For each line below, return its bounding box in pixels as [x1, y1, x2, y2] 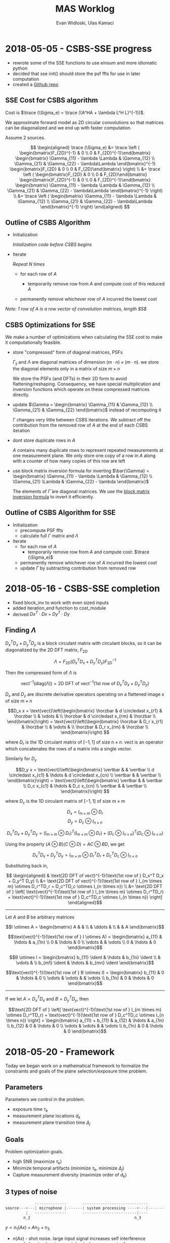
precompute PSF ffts [20, 527, 63, 533]
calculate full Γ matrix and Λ [20, 532, 78, 539]
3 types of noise [5, 1188, 57, 1196]
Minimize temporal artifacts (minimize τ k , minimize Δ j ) [12, 1165, 124, 1172]
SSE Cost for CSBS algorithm [5, 96, 98, 104]
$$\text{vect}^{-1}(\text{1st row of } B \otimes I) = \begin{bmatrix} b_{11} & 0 [6, 969, 164, 975]
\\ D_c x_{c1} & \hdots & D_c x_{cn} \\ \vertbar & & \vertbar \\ [23, 783, 147, 789]
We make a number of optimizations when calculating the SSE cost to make [5, 334, 163, 340]
